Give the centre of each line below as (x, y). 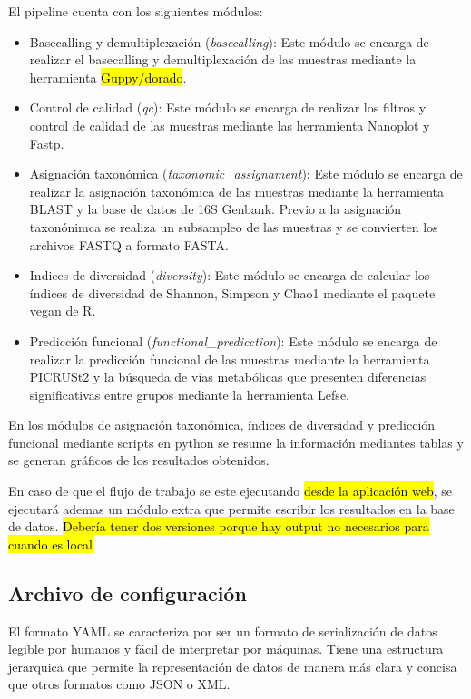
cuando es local (51, 544)
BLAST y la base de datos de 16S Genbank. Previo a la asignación (216, 209)
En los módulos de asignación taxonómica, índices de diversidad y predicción (222, 425)
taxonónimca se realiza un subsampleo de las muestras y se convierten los (234, 226)
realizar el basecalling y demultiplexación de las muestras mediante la (223, 59)
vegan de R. (63, 311)
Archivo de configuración (128, 592)
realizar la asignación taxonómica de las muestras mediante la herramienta (237, 191)
